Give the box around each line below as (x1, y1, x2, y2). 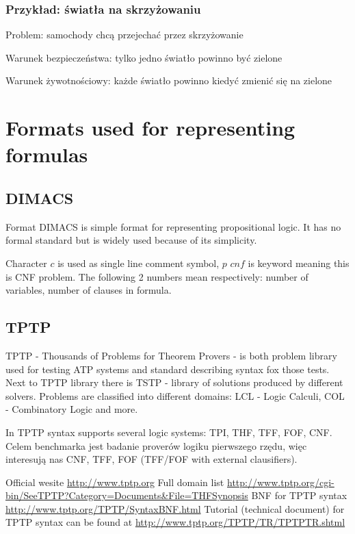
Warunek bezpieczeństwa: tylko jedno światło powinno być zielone (5, 50, 282, 64)
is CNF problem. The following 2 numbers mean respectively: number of (5, 269, 308, 283)
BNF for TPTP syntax (251, 488, 347, 503)
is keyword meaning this (248, 255, 350, 270)
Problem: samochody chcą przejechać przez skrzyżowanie (5, 27, 244, 42)
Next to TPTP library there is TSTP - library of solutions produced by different (5, 375, 343, 390)
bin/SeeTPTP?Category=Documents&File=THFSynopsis (5, 488, 248, 503)
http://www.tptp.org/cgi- (226, 474, 334, 489)
